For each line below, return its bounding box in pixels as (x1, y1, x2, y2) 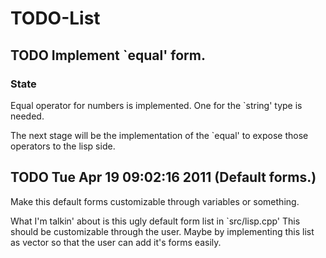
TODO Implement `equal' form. (10, 47, 206, 64)
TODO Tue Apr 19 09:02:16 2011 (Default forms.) (10, 169, 317, 186)
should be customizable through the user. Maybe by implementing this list (10, 225, 315, 237)
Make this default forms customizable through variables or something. (10, 195, 300, 207)
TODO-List (10, 7, 101, 30)
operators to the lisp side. (10, 140, 116, 152)
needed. (10, 110, 45, 122)
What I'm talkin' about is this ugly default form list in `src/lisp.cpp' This (10, 215, 301, 227)
